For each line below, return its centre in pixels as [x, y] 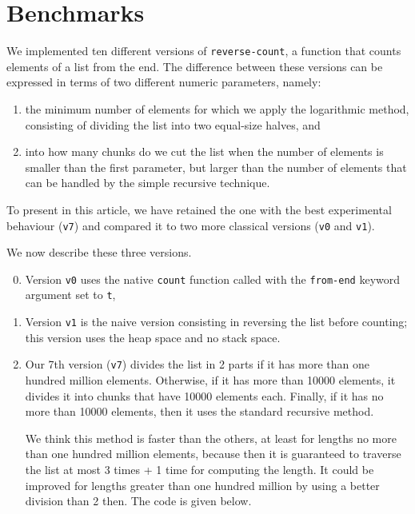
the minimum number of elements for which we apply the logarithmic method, [217, 108]
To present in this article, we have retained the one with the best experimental [199, 209]
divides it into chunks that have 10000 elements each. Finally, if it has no [204, 395]
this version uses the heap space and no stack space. [153, 337]
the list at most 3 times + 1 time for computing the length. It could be [200, 469]
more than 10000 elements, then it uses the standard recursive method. [200, 411]
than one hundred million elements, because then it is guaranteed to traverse [213, 454]
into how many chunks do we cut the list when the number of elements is [204, 151]
